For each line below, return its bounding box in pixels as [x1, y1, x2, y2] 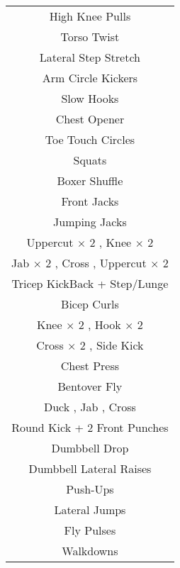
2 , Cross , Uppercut [45, 255, 147, 271]
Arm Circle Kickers [42, 69, 138, 86]
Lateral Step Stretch [39, 49, 140, 65]
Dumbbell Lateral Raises [28, 460, 152, 477]
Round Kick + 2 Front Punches [11, 419, 169, 435]
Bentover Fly [57, 378, 123, 394]
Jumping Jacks [53, 213, 127, 230]
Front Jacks [61, 193, 119, 209]
